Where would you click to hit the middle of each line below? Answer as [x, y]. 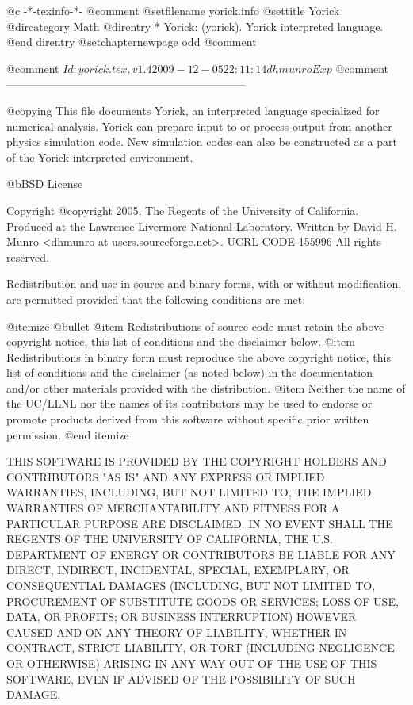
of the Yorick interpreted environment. [100, 157]
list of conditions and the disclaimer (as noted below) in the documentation [189, 372]
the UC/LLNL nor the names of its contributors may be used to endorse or [189, 403]
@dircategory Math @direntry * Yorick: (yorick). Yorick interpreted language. [195, 26]
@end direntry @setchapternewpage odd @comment [132, 42]
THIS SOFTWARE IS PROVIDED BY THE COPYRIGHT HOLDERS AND [197, 461]
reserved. [28, 257]
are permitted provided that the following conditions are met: [156, 299]
